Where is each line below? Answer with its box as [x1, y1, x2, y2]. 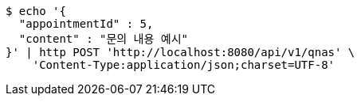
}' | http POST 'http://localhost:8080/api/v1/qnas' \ [6, 46, 355, 59]
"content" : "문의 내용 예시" [18, 32, 188, 45]
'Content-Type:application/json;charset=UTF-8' [32, 59, 335, 71]
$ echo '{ [6, 5, 66, 17]
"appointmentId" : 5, [18, 17, 154, 30]
